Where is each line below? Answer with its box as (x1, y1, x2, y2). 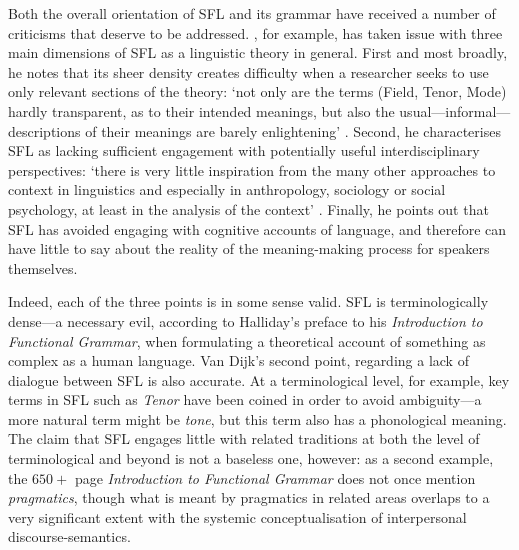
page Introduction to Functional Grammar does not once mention (74, 467, 476, 488)
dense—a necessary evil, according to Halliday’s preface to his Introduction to (8, 310, 483, 331)
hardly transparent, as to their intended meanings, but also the (8, 100, 395, 121)
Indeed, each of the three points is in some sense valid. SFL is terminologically (8, 291, 489, 312)
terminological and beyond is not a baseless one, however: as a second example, (8, 448, 494, 469)
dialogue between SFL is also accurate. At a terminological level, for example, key (8, 369, 510, 390)
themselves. (8, 257, 78, 278)
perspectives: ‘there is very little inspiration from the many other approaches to (8, 159, 496, 180)
